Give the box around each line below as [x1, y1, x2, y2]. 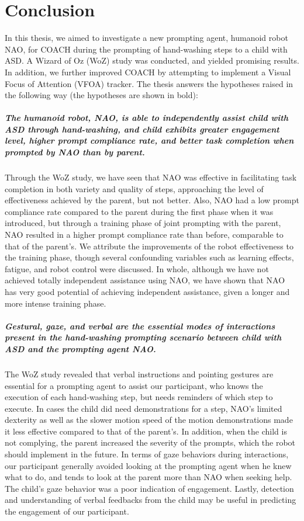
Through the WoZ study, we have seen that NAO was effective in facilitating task [5, 171, 297, 183]
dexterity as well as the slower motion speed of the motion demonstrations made [5, 414, 293, 426]
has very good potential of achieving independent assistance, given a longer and [5, 285, 290, 297]
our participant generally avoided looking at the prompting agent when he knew [5, 459, 292, 471]
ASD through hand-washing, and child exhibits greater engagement [5, 123, 279, 135]
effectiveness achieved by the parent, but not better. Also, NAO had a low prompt [5, 194, 299, 206]
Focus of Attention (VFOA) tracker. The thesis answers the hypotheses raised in [5, 77, 293, 89]
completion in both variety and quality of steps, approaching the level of [5, 182, 264, 194]
